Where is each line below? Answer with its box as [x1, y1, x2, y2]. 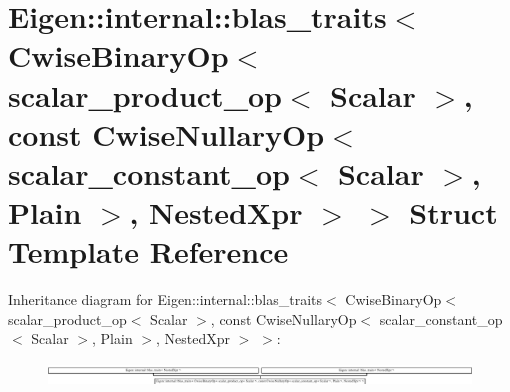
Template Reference [8, 231, 289, 272]
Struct [409, 192, 498, 233]
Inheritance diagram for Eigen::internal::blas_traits [8, 289, 323, 310]
